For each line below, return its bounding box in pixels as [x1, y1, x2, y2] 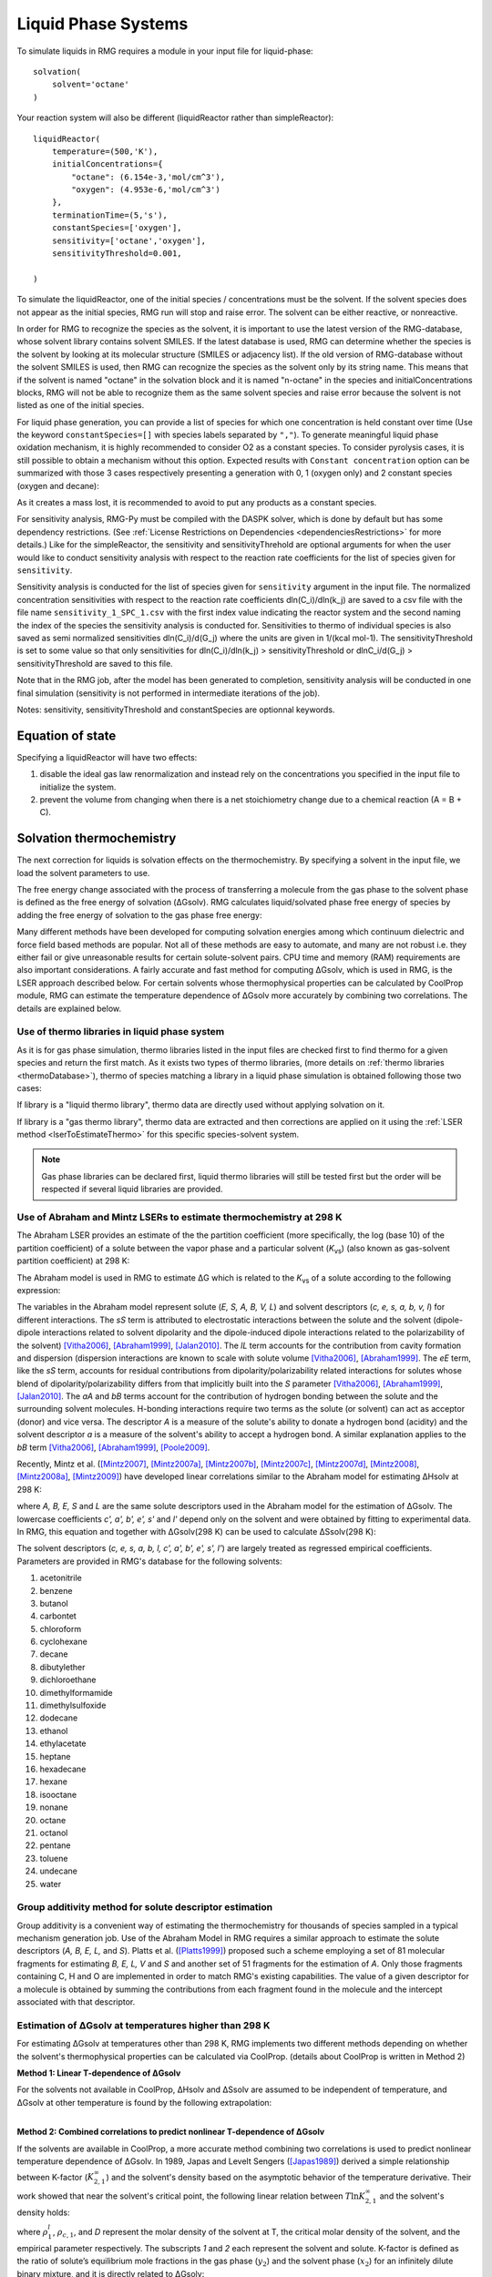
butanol [39, 1598, 68, 1608]
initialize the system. [39, 781, 117, 792]
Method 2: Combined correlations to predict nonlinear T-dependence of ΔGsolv [16, 2127, 325, 2138]
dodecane [39, 1712, 78, 1723]
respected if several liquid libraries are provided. [41, 1184, 223, 1195]
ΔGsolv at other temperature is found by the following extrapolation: [16, 2097, 272, 2108]
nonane [39, 1802, 68, 1812]
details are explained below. [16, 1003, 122, 1014]
